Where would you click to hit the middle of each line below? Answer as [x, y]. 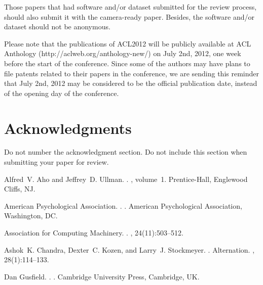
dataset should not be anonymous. [57, 27]
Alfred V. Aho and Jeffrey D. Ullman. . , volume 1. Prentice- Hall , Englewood [126, 179]
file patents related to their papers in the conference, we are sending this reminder [132, 73]
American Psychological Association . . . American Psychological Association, [123, 205]
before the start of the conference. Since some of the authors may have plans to [127, 63]
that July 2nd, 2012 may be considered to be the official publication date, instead [131, 83]
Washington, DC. [31, 216]
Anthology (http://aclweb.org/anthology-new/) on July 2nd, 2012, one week [123, 53]
